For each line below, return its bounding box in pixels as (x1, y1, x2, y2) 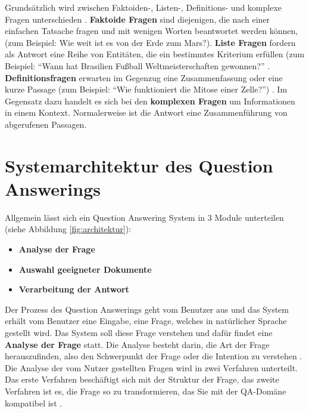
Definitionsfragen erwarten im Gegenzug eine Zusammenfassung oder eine (5, 71, 283, 84)
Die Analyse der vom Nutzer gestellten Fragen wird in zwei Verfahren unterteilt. (5, 361, 298, 374)
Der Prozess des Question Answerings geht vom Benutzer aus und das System (5, 303, 289, 315)
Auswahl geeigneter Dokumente (18, 263, 152, 275)
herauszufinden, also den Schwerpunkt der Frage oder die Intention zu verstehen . (5, 350, 302, 362)
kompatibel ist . (5, 396, 63, 409)
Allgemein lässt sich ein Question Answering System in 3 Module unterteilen (5, 211, 284, 223)
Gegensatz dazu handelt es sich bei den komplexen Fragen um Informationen (5, 94, 295, 107)
